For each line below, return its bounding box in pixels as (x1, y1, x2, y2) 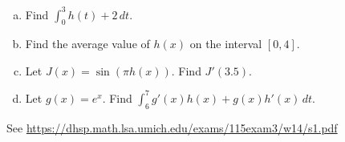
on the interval (189, 35, 262, 52)
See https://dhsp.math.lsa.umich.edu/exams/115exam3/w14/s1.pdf (6, 119, 338, 136)
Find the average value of (25, 35, 150, 52)
